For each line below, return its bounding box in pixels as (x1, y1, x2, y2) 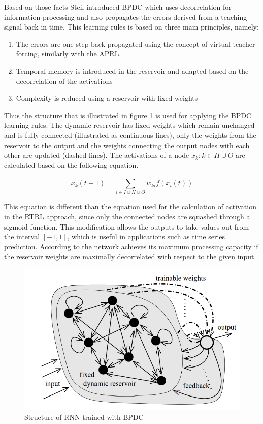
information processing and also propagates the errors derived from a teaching (4, 11, 247, 22)
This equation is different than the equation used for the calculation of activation (4, 201, 256, 212)
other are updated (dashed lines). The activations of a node (4, 150, 189, 160)
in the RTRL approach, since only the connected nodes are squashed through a (4, 211, 250, 222)
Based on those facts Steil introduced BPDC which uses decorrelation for (4, 2, 232, 12)
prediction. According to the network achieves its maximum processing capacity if (4, 241, 258, 251)
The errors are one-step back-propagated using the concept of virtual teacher (16, 38, 255, 49)
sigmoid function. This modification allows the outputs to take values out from (4, 221, 249, 232)
